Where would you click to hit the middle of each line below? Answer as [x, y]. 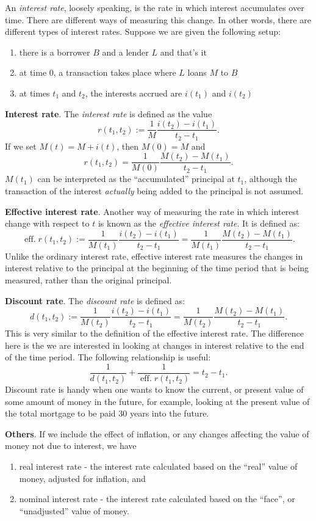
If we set [21, 146]
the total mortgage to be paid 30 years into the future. [107, 413]
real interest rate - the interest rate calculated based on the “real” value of [158, 466]
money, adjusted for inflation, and [82, 478]
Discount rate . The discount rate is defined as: [95, 300]
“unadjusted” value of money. [74, 510]
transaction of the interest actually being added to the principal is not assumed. [154, 190]
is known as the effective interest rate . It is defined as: [199, 223]
